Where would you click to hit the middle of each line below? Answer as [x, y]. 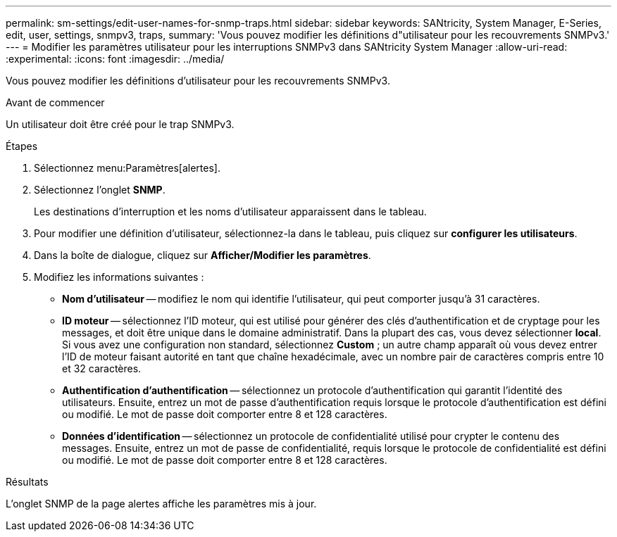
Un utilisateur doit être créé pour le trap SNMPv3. [120, 124]
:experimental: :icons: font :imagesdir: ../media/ [115, 59]
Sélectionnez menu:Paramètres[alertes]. [127, 168]
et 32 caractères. [102, 368]
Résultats [27, 482]
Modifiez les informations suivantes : [119, 277]
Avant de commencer [55, 102]
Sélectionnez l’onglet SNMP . [100, 190]
